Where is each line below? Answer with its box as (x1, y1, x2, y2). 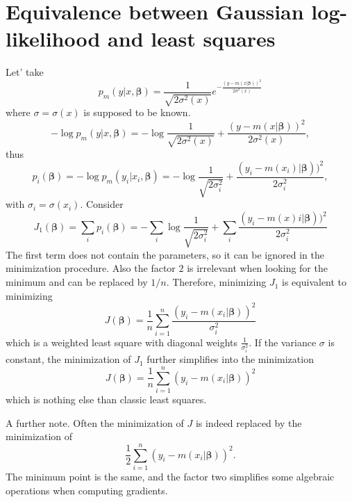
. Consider (80, 197, 124, 211)
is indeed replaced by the (195, 415, 302, 430)
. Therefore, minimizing (166, 275, 267, 289)
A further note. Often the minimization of (6, 415, 184, 430)
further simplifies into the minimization (146, 352, 314, 366)
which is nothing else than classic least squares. (6, 392, 207, 407)
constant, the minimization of (6, 352, 131, 366)
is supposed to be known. (83, 105, 191, 120)
